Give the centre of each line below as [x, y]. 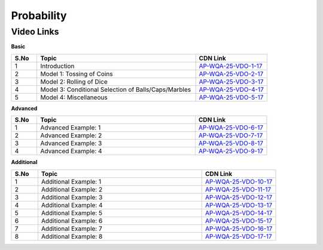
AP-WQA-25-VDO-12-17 [239, 197]
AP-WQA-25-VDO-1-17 [231, 66]
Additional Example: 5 [72, 213]
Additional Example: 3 [72, 197]
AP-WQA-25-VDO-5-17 [231, 97]
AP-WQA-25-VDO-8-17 [231, 143]
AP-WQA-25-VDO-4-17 [231, 89]
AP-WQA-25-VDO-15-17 [239, 221]
